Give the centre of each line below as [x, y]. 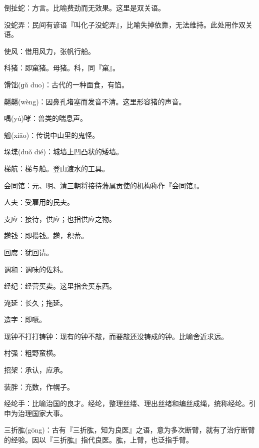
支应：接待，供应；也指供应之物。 [60, 219]
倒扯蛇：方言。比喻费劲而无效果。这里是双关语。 [84, 7]
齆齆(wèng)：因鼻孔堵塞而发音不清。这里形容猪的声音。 [95, 101]
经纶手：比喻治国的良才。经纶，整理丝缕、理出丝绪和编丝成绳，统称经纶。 [126, 403]
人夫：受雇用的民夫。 [39, 202]
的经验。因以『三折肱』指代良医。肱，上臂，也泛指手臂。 [98, 440]
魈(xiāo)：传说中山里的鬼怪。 [52, 135]
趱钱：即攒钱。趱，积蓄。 [46, 235]
